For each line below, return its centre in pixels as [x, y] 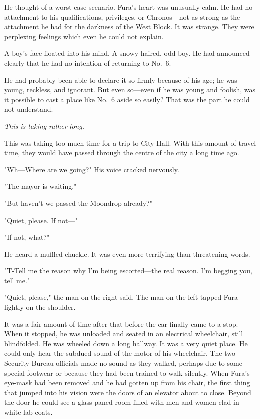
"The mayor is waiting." [40, 186]
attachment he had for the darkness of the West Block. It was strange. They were [129, 26]
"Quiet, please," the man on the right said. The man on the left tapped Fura [121, 297]
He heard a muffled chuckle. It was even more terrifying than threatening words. [127, 253]
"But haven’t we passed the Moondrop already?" [78, 203]
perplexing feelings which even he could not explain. [84, 36]
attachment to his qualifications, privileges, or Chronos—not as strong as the [122, 16]
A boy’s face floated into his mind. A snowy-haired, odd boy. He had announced [127, 53]
